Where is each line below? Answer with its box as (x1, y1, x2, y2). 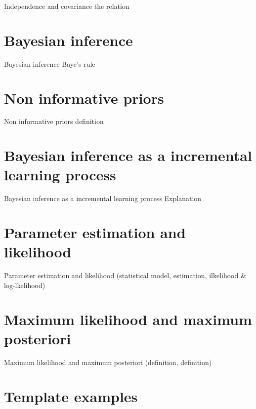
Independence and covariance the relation (4, 1, 129, 11)
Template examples (4, 386, 138, 406)
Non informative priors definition (4, 116, 104, 126)
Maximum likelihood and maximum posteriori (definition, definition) (4, 357, 212, 367)
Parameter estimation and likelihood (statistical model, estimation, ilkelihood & (4, 270, 246, 281)
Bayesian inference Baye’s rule (4, 58, 95, 69)
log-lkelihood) (4, 280, 45, 290)
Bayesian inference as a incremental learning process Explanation (4, 193, 202, 204)
